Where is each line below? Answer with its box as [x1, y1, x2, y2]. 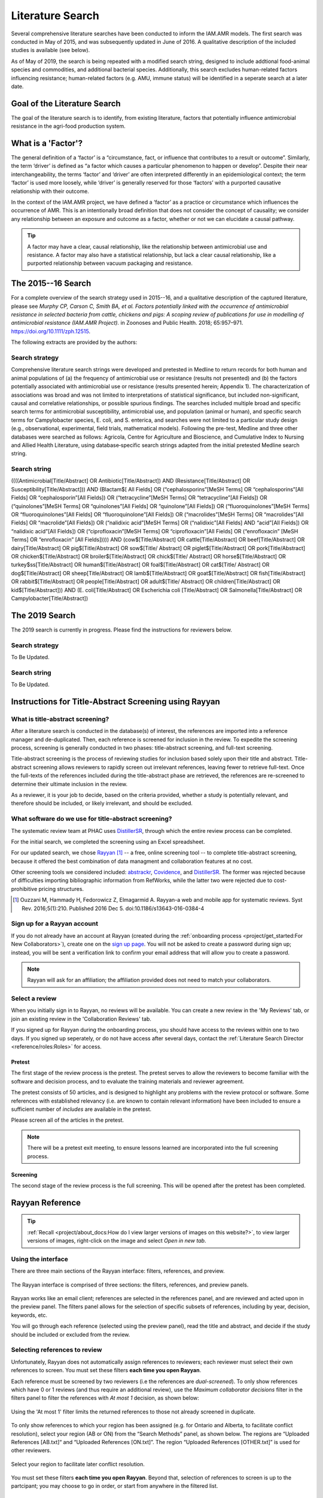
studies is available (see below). [11, 47, 90, 54]
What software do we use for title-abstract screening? [11, 815, 172, 823]
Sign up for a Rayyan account [11, 920, 99, 928]
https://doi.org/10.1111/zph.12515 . [11, 327, 91, 335]
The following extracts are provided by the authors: [11, 339, 138, 346]
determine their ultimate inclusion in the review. [11, 780, 128, 787]
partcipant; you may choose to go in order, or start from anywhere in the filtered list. [11, 1482, 218, 1490]
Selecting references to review [11, 1346, 102, 1354]
